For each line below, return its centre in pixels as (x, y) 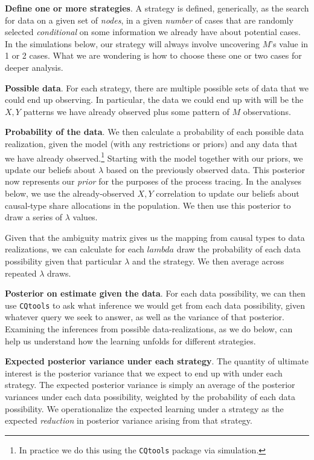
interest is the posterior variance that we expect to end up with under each (144, 373)
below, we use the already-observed (70, 193)
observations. (267, 111)
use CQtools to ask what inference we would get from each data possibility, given (155, 305)
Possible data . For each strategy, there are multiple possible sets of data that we (157, 87)
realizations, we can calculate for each (75, 249)
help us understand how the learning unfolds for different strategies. (130, 340)
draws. (59, 273)
